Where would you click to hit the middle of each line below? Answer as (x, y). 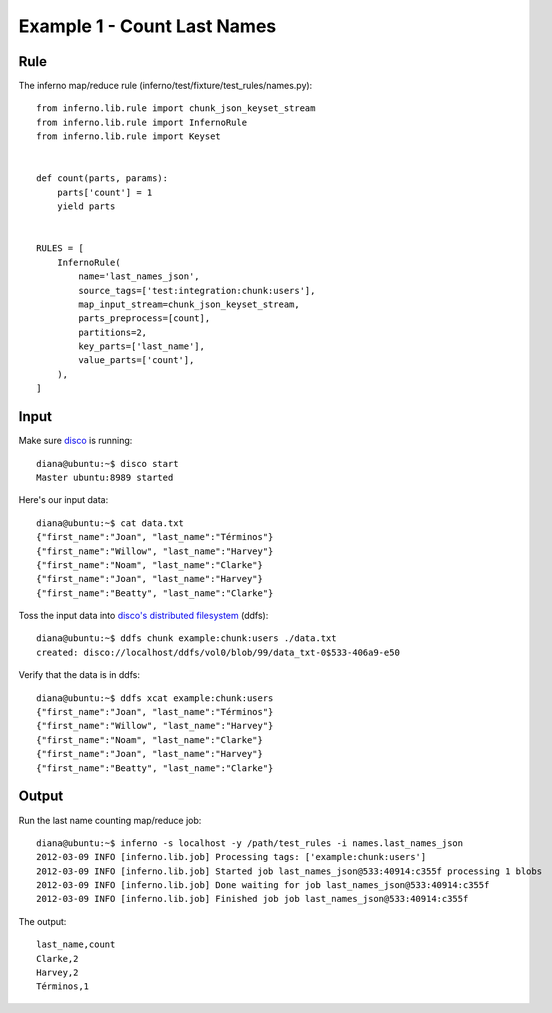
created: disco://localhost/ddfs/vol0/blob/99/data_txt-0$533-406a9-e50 (218, 652)
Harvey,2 (57, 973)
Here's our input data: (63, 500)
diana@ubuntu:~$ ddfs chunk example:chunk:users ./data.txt (186, 638)
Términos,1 (63, 986)
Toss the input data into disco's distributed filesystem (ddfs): (143, 616)
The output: (42, 921)
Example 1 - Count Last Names (147, 26)
